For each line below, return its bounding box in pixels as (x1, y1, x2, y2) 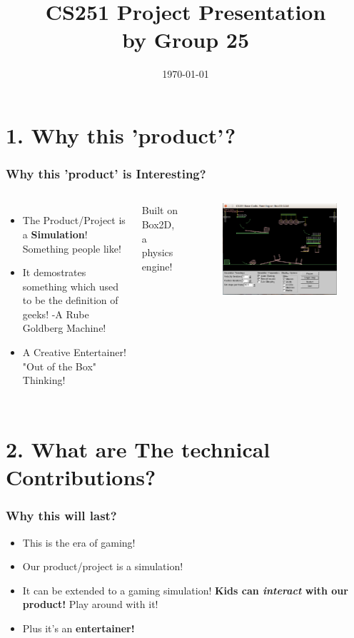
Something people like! (22, 240, 121, 255)
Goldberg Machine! (22, 320, 106, 335)
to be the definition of (22, 293, 118, 308)
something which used (22, 278, 119, 293)
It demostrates (22, 265, 86, 280)
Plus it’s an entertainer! (22, 621, 135, 635)
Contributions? (6, 462, 156, 492)
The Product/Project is (22, 213, 126, 228)
